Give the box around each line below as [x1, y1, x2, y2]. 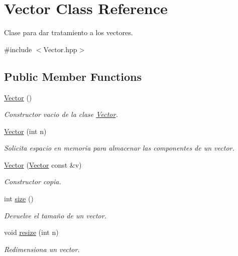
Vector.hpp [43, 44, 77, 54]
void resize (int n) [4, 227, 59, 237]
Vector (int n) [4, 125, 47, 136]
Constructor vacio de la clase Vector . [4, 109, 118, 119]
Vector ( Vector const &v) [4, 159, 82, 170]
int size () [4, 193, 34, 204]
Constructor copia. [4, 176, 61, 187]
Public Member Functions [4, 68, 142, 84]
